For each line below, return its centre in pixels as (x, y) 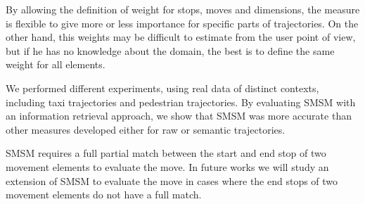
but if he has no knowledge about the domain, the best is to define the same (170, 50)
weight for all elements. (56, 64)
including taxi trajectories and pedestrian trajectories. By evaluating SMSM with (181, 102)
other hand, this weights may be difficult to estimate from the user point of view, (181, 37)
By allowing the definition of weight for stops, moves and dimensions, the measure (183, 9)
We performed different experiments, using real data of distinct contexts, (162, 88)
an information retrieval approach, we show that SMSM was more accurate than (179, 116)
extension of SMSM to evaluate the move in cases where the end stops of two (172, 180)
